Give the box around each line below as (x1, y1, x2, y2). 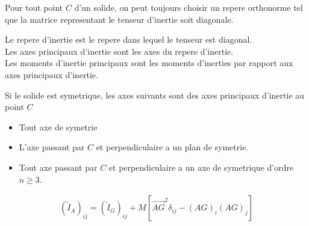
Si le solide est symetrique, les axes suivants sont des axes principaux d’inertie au (5, 88, 305, 101)
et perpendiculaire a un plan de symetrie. (96, 141, 249, 153)
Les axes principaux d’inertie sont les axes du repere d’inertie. (5, 44, 234, 57)
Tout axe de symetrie (19, 120, 98, 133)
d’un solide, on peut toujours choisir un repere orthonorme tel (74, 1, 303, 13)
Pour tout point (5, 1, 63, 13)
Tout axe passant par (19, 160, 98, 173)
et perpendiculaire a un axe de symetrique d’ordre (108, 160, 294, 173)
